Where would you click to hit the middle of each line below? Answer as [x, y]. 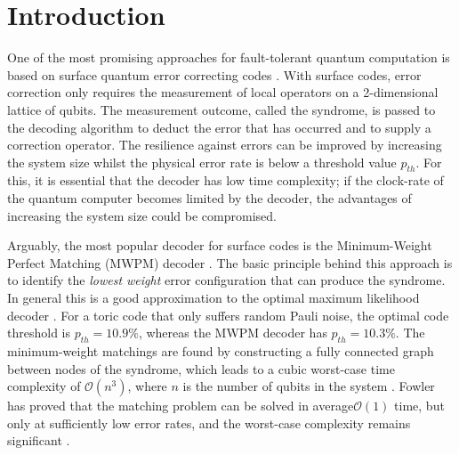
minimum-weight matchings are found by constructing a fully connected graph [221, 351]
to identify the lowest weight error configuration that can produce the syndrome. [226, 280]
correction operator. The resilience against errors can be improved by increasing [225, 145]
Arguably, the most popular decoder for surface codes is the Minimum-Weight [220, 245]
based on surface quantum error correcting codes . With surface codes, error [214, 74]
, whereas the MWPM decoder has [233, 333]
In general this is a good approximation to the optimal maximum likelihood [213, 298]
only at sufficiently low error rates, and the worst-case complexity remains [209, 422]
